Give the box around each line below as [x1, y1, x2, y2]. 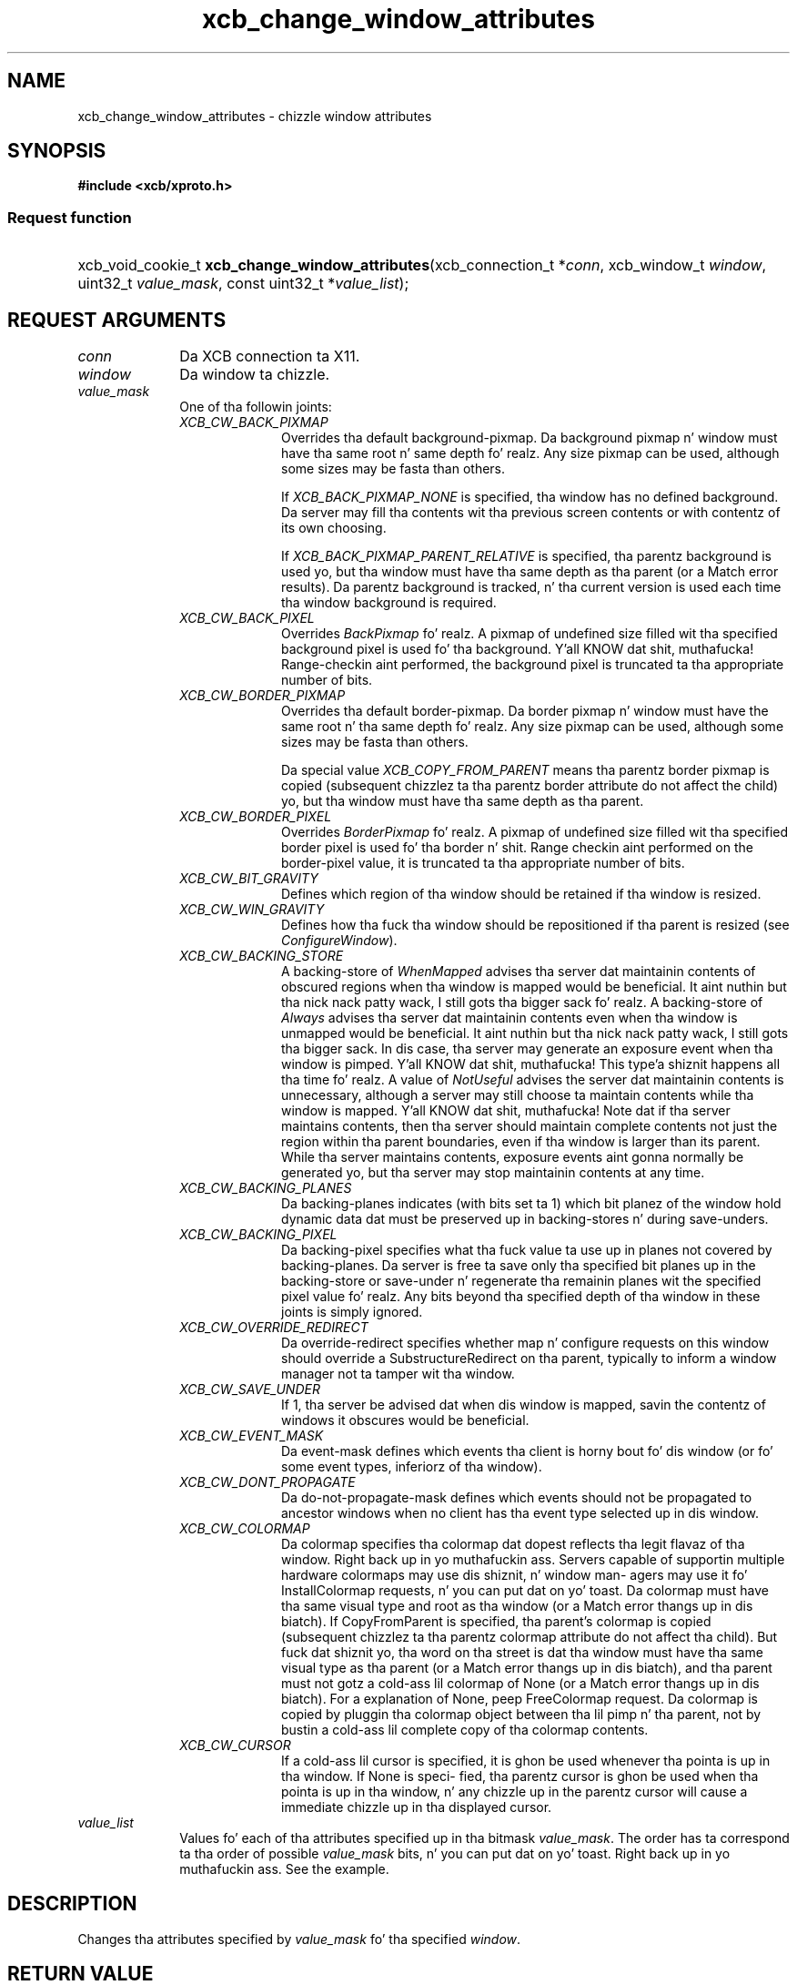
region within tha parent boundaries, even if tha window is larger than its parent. [281, 1134, 761, 1150]
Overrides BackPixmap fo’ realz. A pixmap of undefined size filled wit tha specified [281, 626, 778, 642]
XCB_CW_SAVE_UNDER [179, 1381, 320, 1398]
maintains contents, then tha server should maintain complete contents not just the [281, 1118, 778, 1135]
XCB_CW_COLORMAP [179, 1521, 310, 1537]
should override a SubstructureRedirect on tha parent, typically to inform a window [281, 1350, 777, 1367]
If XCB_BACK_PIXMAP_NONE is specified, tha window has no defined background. [281, 489, 779, 505]
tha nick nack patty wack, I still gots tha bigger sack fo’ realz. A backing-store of [281, 994, 763, 1011]
